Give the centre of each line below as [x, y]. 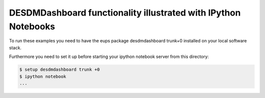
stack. [15, 48]
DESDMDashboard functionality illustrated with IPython [125, 13]
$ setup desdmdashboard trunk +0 [60, 70]
